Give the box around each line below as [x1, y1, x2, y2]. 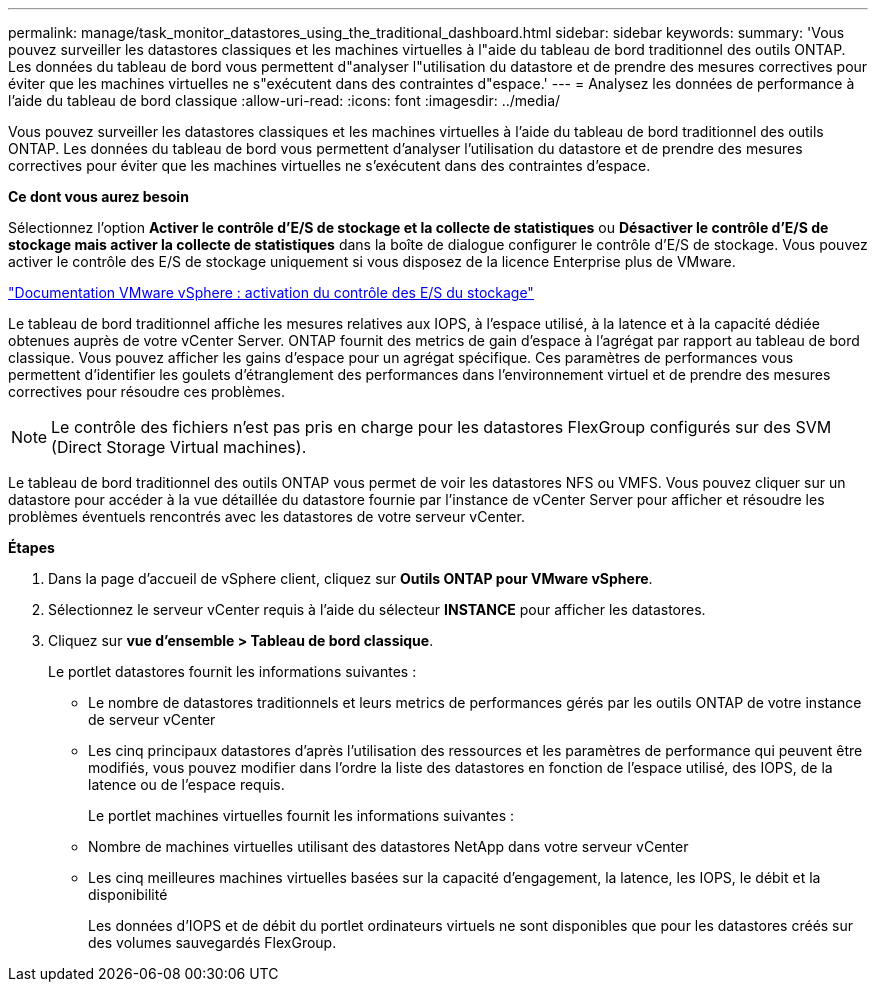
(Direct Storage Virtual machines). [51, 437, 307, 457]
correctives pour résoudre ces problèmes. [8, 383, 286, 400]
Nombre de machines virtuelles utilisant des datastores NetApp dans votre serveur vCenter [88, 838, 689, 855]
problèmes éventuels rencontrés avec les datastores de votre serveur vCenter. [8, 508, 525, 525]
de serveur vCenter [88, 711, 216, 728]
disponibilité [88, 886, 168, 903]
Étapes [8, 539, 55, 556]
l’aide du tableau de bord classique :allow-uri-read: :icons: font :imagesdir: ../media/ [8, 92, 561, 109]
